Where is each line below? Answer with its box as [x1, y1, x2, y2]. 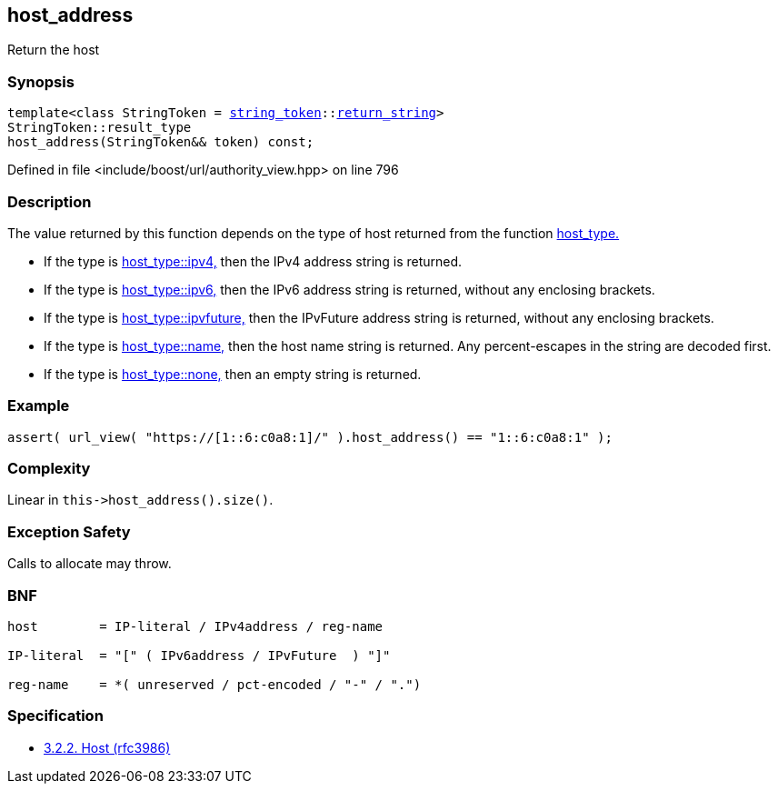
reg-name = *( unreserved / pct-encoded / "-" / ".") [7, 676, 422, 692]
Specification [7, 706, 104, 726]
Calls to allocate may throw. [7, 556, 172, 572]
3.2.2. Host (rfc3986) [44, 739, 171, 756]
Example [7, 396, 70, 416]
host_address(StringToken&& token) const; [7, 135, 314, 150]
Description [7, 192, 92, 211]
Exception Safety [7, 522, 131, 541]
